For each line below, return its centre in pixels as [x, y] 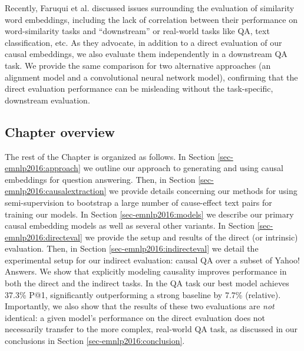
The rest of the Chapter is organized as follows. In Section [110, 156]
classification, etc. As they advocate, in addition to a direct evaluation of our [143, 42]
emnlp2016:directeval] [44, 237]
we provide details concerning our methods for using [203, 191]
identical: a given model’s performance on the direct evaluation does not [135, 317]
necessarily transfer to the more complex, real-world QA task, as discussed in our [151, 329]
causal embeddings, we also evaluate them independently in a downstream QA [146, 54]
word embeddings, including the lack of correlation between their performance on [151, 19]
